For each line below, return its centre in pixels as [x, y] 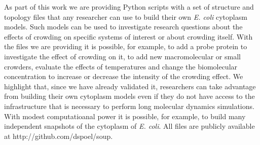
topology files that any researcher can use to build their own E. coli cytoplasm [126, 16]
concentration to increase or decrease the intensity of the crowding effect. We [124, 76]
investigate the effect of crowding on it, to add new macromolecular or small [122, 56]
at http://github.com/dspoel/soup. [59, 136]
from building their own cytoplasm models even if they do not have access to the [129, 96]
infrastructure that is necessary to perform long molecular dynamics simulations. [129, 106]
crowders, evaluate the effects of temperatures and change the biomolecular [121, 66]
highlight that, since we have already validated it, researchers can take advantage [130, 86]
